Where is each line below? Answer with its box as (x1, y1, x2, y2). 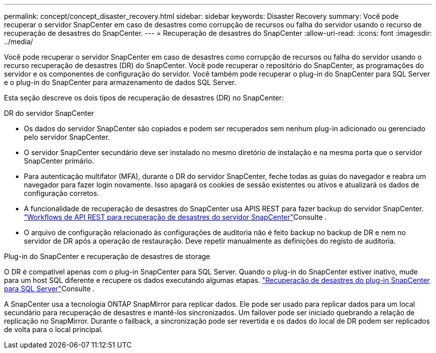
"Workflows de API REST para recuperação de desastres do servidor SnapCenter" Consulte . (24, 213, 327, 221)
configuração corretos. (24, 189, 99, 197)
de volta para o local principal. (4, 325, 103, 334)
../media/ (4, 37, 33, 46)
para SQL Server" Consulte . (4, 284, 95, 293)
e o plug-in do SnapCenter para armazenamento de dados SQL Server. (4, 78, 236, 87)
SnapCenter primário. (24, 157, 94, 165)
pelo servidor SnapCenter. (24, 133, 110, 141)
